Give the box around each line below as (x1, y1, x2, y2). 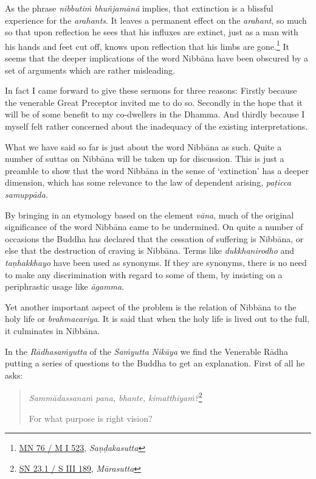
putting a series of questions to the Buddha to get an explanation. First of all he (5, 357, 305, 369)
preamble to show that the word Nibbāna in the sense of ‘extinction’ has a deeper (5, 164, 309, 177)
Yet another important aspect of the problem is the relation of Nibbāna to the (5, 300, 297, 313)
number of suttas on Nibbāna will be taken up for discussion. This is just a (5, 152, 284, 165)
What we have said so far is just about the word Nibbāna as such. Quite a (5, 140, 282, 153)
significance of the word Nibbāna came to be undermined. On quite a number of (5, 220, 303, 233)
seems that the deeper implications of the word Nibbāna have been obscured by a (5, 52, 308, 65)
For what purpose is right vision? (29, 411, 153, 424)
